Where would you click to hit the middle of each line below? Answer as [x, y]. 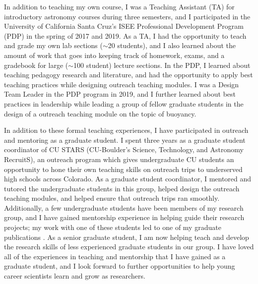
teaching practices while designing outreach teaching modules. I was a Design [122, 84]
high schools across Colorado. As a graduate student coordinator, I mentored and [128, 179]
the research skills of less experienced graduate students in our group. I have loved [129, 247]
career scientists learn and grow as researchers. [75, 276]
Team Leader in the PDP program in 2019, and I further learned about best [120, 94]
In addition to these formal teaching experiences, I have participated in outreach [126, 130]
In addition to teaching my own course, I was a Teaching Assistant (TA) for [119, 6]
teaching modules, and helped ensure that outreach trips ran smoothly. [112, 198]
